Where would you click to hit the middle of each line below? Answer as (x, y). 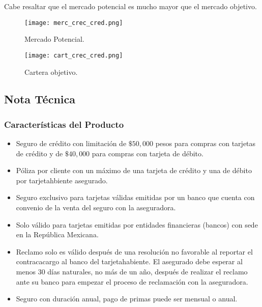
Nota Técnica (40, 99)
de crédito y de (39, 153)
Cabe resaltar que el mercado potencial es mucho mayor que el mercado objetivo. (130, 6)
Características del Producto (64, 124)
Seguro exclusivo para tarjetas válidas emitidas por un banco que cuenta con (135, 197)
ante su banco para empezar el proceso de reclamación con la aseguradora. (132, 281)
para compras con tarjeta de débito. (148, 153)
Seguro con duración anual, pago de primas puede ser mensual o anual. (127, 299)
